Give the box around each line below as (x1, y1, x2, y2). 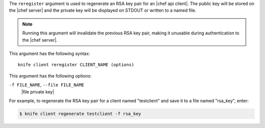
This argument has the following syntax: (9, 51, 90, 56)
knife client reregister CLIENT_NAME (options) (18, 62, 134, 68)
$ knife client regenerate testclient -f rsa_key (19, 111, 141, 116)
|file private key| (21, 89, 54, 95)
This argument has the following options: (9, 73, 92, 78)
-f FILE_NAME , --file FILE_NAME (9, 82, 84, 88)
